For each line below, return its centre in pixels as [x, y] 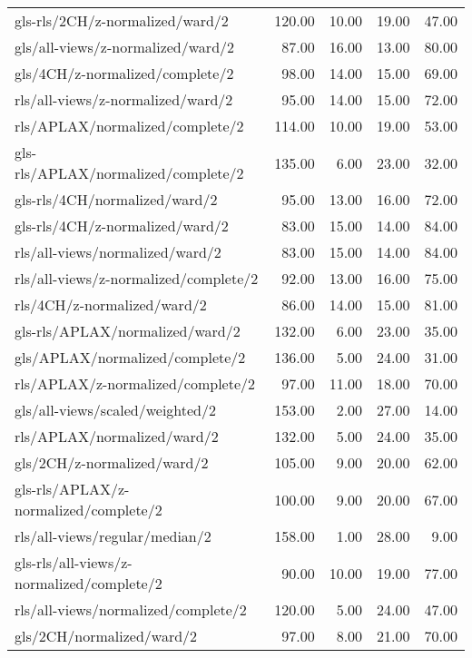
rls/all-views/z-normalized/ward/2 [124, 99]
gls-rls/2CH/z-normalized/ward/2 [122, 20]
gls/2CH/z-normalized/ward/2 [112, 462]
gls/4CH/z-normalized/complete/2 [124, 73]
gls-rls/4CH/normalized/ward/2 [116, 199]
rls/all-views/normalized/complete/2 [131, 609]
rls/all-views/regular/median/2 [113, 536]
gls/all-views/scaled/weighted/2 [116, 410]
